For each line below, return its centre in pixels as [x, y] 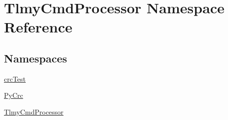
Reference [38, 27]
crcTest [15, 78]
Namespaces [36, 58]
